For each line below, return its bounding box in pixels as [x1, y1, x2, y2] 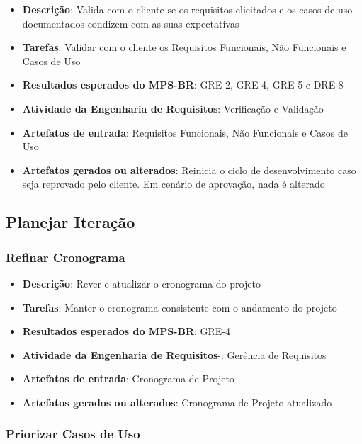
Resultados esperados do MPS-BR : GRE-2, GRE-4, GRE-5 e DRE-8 [22, 77, 344, 92]
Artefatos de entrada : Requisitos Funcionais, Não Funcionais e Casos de [22, 125, 348, 140]
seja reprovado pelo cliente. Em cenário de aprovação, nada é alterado [22, 176, 325, 191]
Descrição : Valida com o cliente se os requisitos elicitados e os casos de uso [22, 2, 353, 16]
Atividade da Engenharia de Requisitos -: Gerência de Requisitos [22, 347, 327, 362]
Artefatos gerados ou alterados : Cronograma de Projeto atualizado [22, 394, 332, 409]
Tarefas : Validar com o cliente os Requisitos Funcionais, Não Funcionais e [22, 40, 346, 55]
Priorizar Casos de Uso [6, 425, 140, 443]
